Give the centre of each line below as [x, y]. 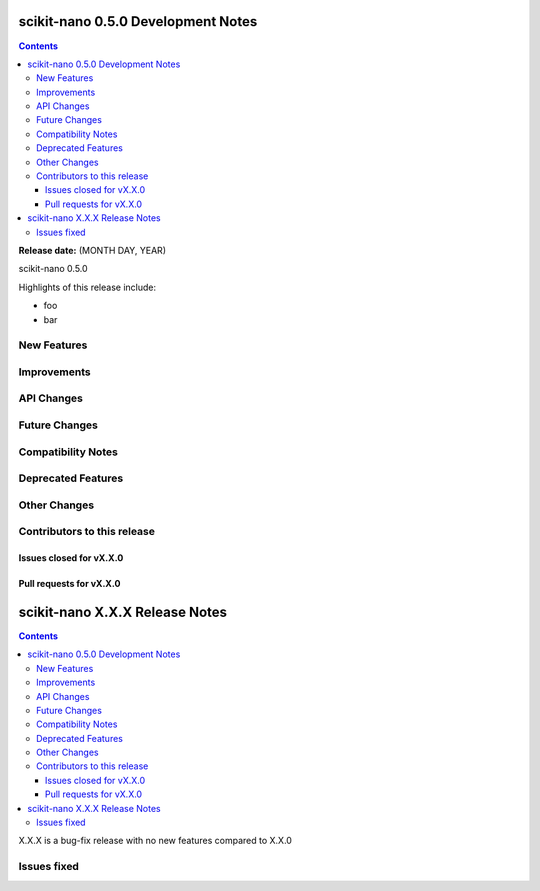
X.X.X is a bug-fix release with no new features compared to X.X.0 [155, 841]
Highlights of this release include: [87, 287]
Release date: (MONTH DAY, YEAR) [92, 250]
